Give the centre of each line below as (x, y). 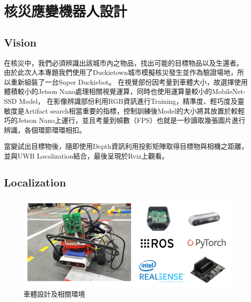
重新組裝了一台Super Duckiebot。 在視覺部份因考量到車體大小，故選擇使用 (129, 81)
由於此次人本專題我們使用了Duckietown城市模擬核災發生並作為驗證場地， (121, 72)
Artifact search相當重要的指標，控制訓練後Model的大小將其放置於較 (131, 110)
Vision (20, 42)
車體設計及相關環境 (54, 294)
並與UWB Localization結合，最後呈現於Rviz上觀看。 (86, 155)
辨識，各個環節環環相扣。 (45, 129)
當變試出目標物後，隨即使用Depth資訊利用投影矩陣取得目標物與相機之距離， (126, 146)
